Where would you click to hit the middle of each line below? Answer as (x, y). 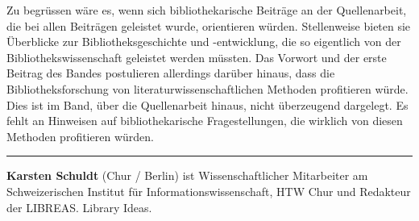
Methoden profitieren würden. (80, 136)
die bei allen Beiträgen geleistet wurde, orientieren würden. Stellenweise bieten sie (209, 25)
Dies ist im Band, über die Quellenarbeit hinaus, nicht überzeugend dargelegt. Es (207, 104)
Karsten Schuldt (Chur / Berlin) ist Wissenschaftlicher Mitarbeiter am (187, 175)
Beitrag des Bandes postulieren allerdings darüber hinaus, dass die (171, 73)
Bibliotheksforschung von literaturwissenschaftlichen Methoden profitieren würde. (207, 88)
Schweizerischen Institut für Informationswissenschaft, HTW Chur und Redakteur (209, 191)
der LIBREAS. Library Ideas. (79, 207)
